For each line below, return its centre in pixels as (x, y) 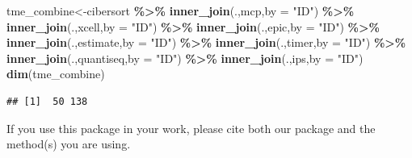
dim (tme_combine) (56, 74)
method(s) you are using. (69, 144)
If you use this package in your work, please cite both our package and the (191, 128)
